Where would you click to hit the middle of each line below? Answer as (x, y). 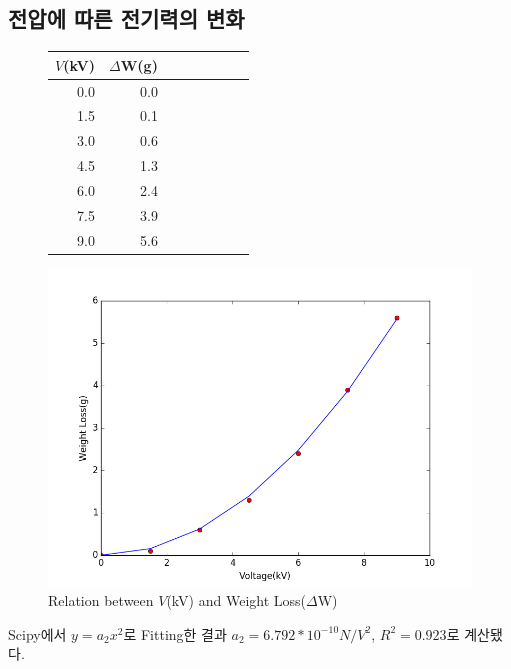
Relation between (101, 600)
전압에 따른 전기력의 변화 (126, 18)
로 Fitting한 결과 (175, 633)
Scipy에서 (37, 633)
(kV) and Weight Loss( (236, 600)
